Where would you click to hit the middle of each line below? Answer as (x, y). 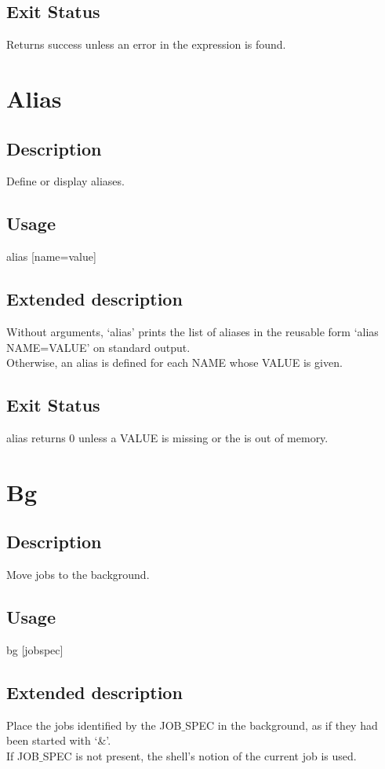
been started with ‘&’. (59, 740)
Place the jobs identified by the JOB (94, 725)
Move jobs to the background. (78, 575)
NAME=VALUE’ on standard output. (98, 347)
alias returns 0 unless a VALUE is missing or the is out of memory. (167, 437)
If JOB (23, 755)
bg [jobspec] (35, 649)
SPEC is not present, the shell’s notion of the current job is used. (200, 755)
